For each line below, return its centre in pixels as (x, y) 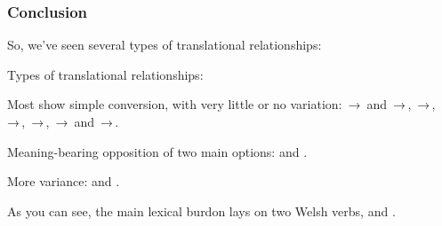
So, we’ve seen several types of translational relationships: (165, 45)
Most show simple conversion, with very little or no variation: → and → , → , (221, 104)
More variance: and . (64, 181)
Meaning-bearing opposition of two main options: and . (157, 151)
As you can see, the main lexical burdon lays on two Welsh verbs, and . (201, 210)
